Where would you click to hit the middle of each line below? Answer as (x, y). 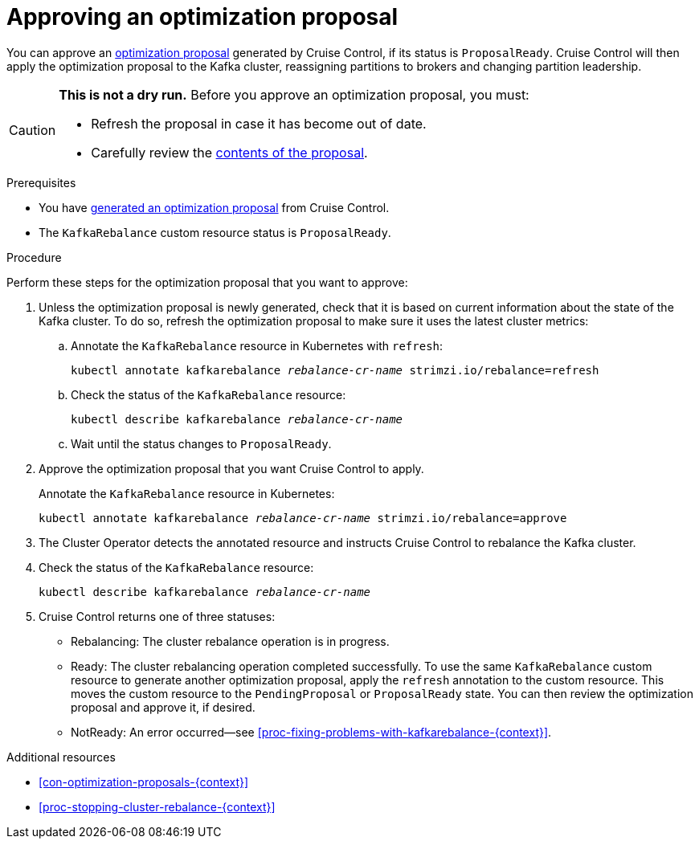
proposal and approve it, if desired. (163, 707)
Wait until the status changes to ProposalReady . (201, 443)
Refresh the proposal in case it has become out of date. (259, 123)
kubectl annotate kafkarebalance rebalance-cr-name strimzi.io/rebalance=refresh (335, 370)
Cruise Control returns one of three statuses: (157, 616)
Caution (33, 130)
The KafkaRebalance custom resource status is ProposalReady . (215, 232)
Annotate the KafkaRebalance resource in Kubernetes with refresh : (257, 345)
